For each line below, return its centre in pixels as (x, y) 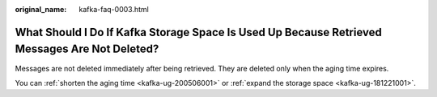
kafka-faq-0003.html (114, 9)
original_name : (41, 9)
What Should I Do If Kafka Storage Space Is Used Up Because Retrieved (198, 32)
